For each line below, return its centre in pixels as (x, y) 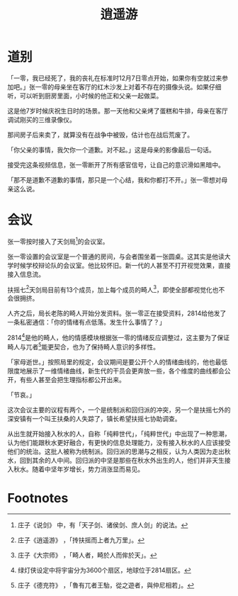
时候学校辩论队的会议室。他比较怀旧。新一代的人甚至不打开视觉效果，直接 (122, 265)
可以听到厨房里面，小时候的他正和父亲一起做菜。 (91, 96)
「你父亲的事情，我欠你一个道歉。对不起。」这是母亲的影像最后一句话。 (111, 150)
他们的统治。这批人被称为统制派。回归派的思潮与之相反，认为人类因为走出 (116, 451)
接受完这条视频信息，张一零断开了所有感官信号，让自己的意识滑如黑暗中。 (116, 164)
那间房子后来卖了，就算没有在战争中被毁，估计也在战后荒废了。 (100, 135)
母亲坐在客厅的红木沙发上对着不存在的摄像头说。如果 (131, 86)
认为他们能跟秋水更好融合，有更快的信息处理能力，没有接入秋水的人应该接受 (119, 442)
